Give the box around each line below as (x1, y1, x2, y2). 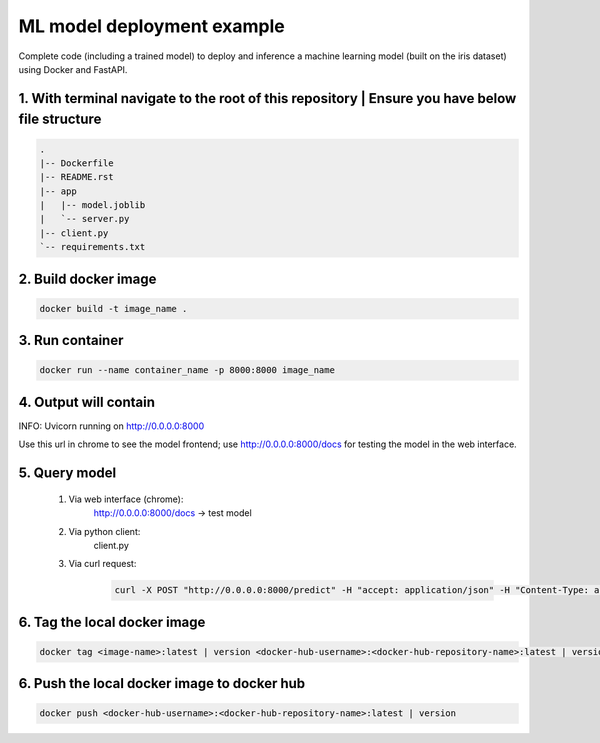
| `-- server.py (39, 213, 130, 225)
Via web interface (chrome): (68, 493, 184, 505)
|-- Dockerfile (39, 157, 114, 169)
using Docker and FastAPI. (18, 63, 128, 75)
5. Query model (18, 465, 117, 482)
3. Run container (18, 332, 124, 349)
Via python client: (68, 525, 141, 537)
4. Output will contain (18, 393, 155, 410)
